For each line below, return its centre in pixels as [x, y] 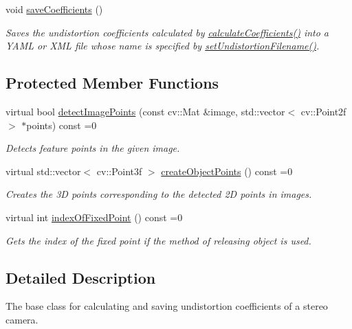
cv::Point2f [323, 111]
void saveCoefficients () [54, 9]
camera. [22, 319]
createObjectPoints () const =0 [227, 171]
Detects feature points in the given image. [93, 148]
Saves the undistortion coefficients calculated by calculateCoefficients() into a [167, 32]
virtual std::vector [43, 171]
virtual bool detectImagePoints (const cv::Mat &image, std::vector [145, 111]
